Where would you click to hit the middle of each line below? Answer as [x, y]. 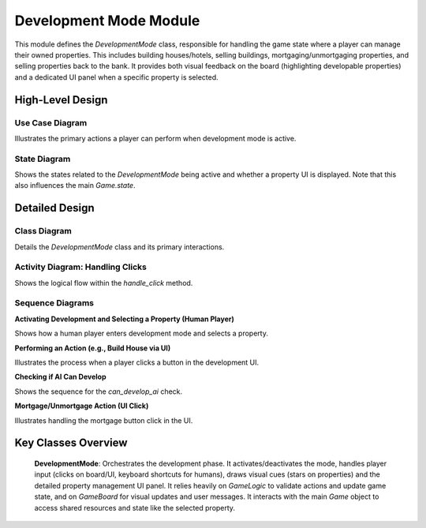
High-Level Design [61, 100]
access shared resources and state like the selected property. [135, 507]
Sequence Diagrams [54, 303]
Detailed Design [54, 208]
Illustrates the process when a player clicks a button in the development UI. [137, 362]
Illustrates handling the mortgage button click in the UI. [104, 420]
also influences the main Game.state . [75, 185]
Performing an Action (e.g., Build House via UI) [93, 348]
